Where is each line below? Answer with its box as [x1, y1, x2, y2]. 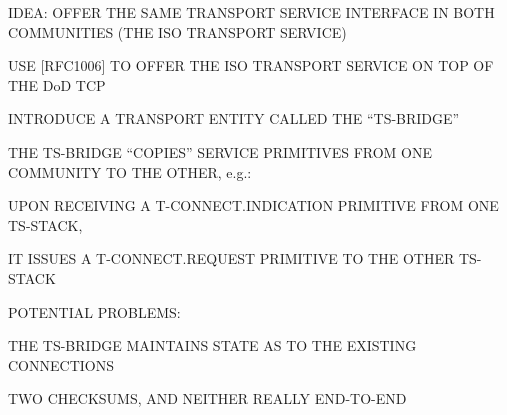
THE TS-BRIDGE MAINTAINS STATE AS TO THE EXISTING [8, 335, 417, 356]
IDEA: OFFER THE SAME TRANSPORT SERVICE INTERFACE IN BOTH [8, 2, 495, 22]
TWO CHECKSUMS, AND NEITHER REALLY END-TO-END [8, 388, 407, 409]
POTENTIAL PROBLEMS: [8, 301, 181, 322]
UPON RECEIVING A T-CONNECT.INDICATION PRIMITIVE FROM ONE [8, 195, 499, 216]
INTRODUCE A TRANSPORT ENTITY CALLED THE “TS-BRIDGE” [8, 108, 460, 129]
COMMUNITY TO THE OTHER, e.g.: [8, 161, 252, 182]
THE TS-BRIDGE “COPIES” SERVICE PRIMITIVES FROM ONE [8, 141, 433, 162]
